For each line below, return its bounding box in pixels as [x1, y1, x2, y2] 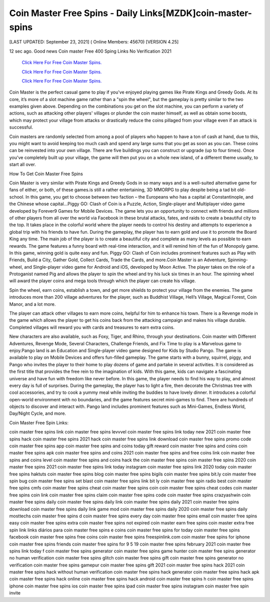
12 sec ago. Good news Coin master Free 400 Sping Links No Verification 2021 [9, 48, 172, 54]
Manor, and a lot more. [9, 301, 56, 307]
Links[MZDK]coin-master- [139, 8, 252, 19]
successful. [9, 124, 33, 130]
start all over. [9, 162, 36, 168]
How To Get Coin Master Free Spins [9, 171, 83, 177]
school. [9, 194, 24, 200]
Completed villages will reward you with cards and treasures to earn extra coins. [9, 324, 175, 330]
